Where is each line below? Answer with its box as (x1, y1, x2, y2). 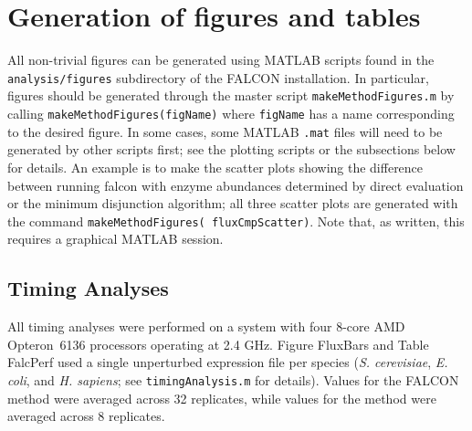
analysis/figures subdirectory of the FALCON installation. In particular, (7, 68, 429, 87)
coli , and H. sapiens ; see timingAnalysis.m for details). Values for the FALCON (7, 370, 459, 389)
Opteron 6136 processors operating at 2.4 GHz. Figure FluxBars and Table (7, 334, 429, 353)
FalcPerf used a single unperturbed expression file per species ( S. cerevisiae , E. (7, 352, 448, 372)
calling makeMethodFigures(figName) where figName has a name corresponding (7, 104, 455, 123)
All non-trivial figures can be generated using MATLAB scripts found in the (7, 50, 435, 69)
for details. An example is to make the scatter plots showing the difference (7, 157, 424, 176)
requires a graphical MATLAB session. (7, 229, 224, 248)
